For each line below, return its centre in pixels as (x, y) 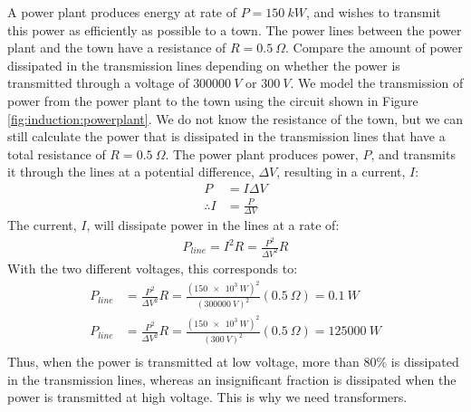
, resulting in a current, (341, 172)
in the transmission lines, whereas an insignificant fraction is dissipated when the (232, 379)
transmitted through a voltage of (98, 83)
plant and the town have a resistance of (117, 48)
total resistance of (57, 153)
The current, (42, 225)
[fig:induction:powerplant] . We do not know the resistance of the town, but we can (235, 118)
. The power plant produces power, (262, 153)
